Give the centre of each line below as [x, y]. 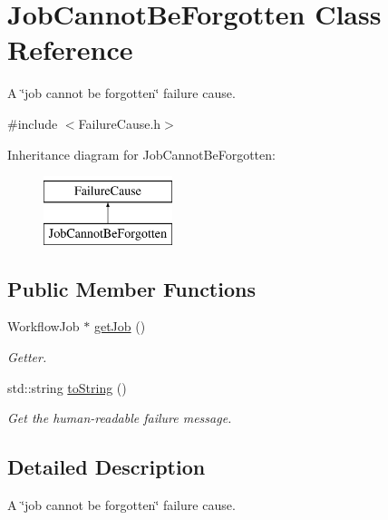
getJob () [120, 326]
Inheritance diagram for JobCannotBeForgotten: [141, 154]
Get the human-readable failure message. [120, 418]
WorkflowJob [44, 326]
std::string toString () [67, 387]
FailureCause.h [120, 123]
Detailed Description [107, 467]
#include [33, 123]
